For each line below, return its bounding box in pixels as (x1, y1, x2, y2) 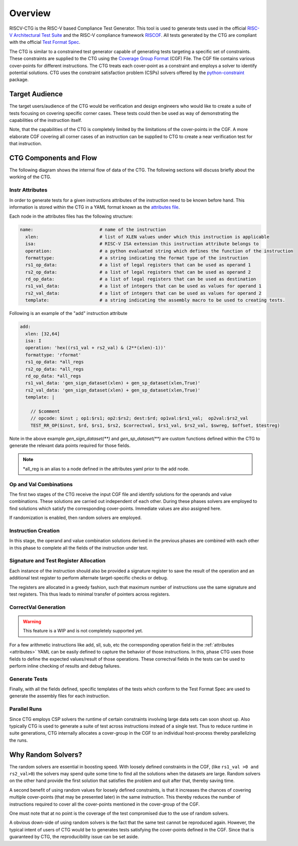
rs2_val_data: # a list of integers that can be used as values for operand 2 (25, 290, 262, 296)
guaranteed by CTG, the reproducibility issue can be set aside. (9, 834, 139, 840)
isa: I (25, 338, 42, 344)
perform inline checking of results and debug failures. (9, 663, 121, 669)
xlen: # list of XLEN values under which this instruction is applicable (25, 234, 269, 239)
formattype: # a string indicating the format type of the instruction (25, 255, 249, 261)
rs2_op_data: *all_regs (25, 366, 84, 372)
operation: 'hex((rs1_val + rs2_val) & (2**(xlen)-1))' (25, 345, 166, 351)
